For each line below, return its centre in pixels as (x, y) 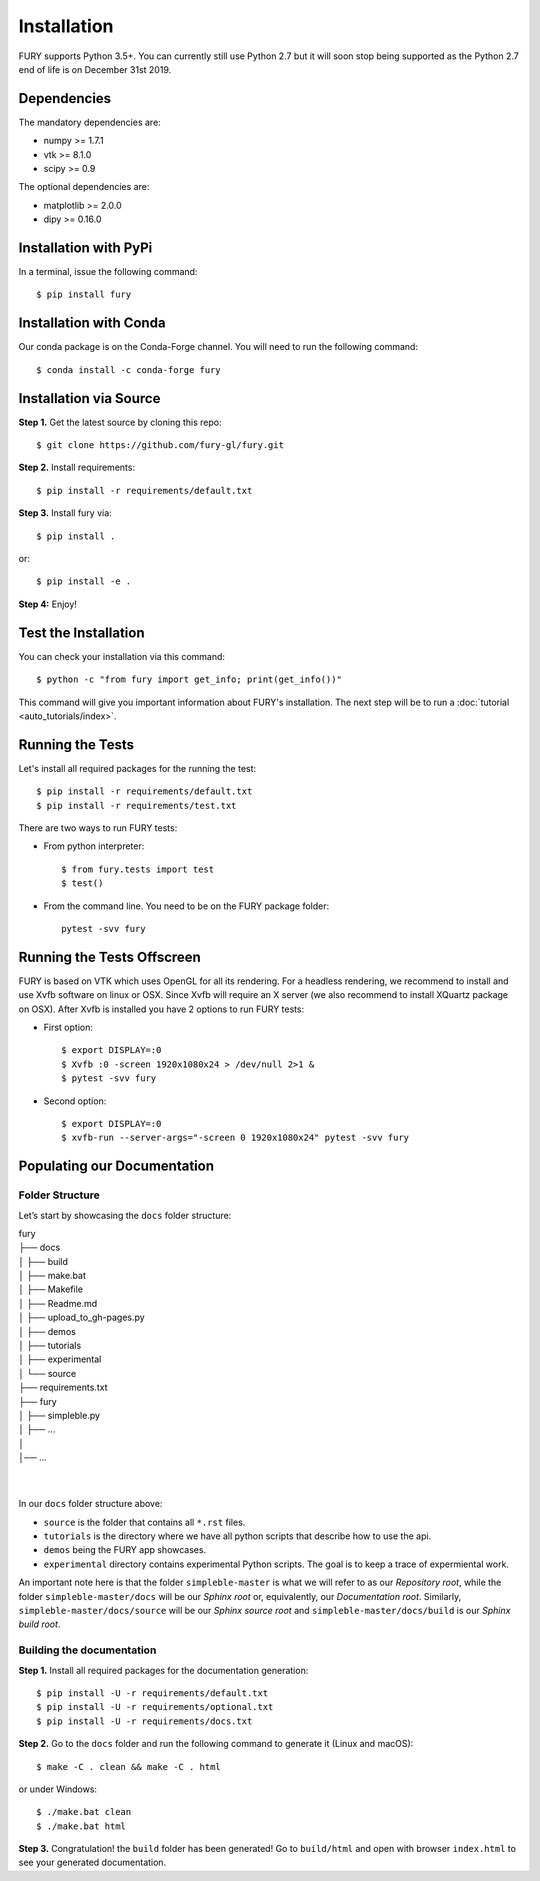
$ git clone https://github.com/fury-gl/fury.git (160, 445)
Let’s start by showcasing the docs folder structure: (125, 1215)
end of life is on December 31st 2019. (95, 69)
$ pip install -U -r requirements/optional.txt (155, 1707)
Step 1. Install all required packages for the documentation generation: (163, 1670)
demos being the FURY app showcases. (125, 1550)
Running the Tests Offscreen (110, 956)
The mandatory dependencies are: (90, 122)
